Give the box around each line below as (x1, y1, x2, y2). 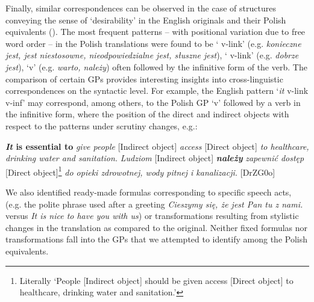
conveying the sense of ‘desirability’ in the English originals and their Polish (5, 13, 286, 26)
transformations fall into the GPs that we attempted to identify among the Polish (5, 233, 308, 245)
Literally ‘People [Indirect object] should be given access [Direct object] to (19, 274, 294, 286)
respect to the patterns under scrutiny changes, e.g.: (5, 119, 198, 132)
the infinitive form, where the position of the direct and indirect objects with (5, 108, 289, 120)
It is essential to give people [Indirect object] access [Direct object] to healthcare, (5, 140, 309, 152)
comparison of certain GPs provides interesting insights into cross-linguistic (5, 72, 283, 85)
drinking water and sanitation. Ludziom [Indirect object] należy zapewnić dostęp (5, 152, 304, 164)
